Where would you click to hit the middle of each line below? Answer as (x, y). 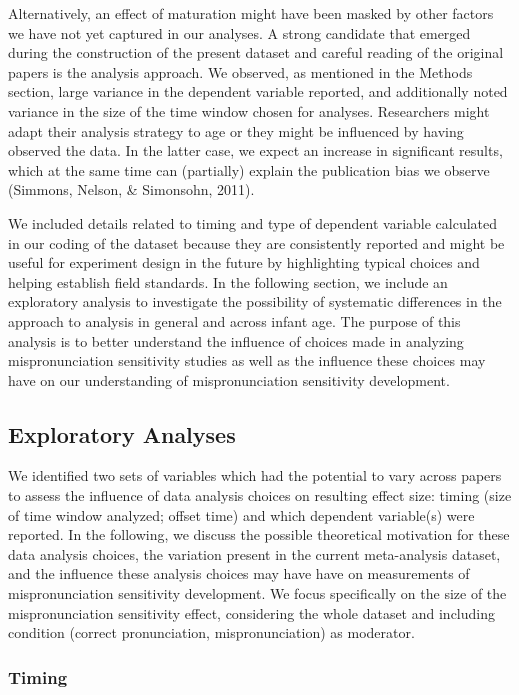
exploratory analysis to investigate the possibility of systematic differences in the (255, 301)
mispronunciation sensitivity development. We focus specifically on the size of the (257, 593)
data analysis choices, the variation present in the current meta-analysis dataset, (254, 553)
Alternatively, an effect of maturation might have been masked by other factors (251, 13)
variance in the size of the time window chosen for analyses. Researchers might (249, 110)
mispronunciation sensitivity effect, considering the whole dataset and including (251, 612)
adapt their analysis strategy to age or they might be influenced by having (236, 130)
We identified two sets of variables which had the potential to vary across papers (255, 475)
